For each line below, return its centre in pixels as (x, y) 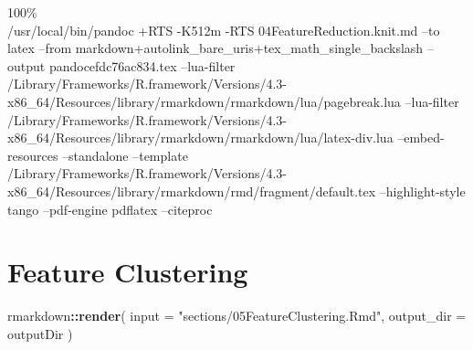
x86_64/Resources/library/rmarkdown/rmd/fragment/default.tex (192, 191)
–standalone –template (125, 155)
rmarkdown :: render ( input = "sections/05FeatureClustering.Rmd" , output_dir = (237, 316)
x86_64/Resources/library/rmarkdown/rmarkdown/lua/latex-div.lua (200, 138)
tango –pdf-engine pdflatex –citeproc (110, 209)
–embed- (421, 138)
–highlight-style (422, 191)
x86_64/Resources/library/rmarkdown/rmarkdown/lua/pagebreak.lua (204, 101)
